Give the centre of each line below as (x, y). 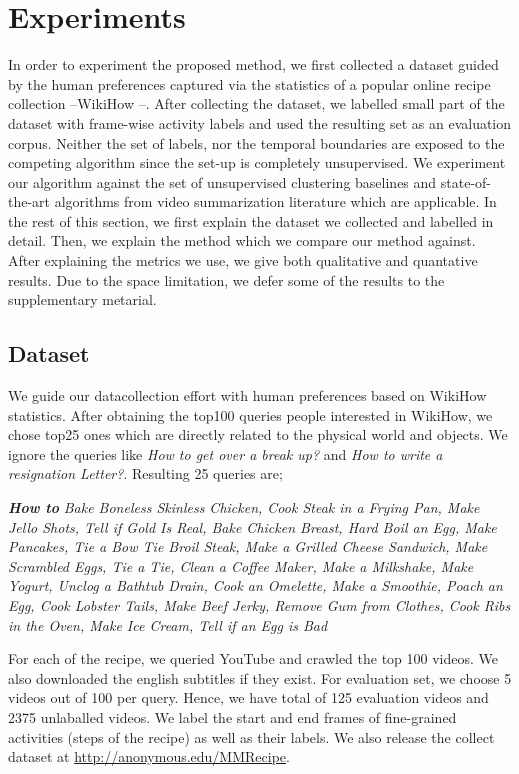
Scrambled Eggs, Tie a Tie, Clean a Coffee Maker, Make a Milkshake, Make (241, 565)
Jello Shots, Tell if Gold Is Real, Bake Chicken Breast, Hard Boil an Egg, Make (252, 526)
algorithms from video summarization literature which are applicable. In (275, 201)
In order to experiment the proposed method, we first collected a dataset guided (253, 64)
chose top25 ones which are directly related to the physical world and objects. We (258, 434)
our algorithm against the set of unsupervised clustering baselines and (222, 181)
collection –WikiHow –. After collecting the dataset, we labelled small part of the (256, 103)
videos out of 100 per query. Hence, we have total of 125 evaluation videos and (248, 697)
